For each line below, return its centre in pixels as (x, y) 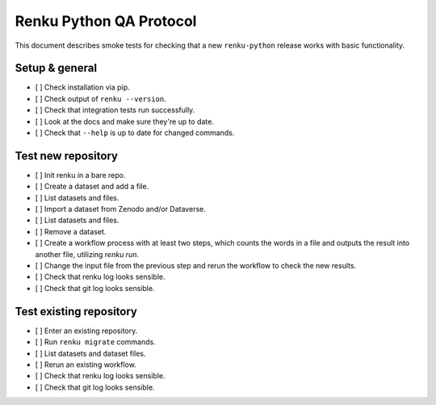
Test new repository (67, 156)
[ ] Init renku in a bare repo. (80, 175)
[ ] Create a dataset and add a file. (92, 187)
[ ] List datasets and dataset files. (90, 353)
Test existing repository (76, 311)
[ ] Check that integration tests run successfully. (115, 110)
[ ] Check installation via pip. (82, 87)
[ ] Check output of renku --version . (101, 99)
